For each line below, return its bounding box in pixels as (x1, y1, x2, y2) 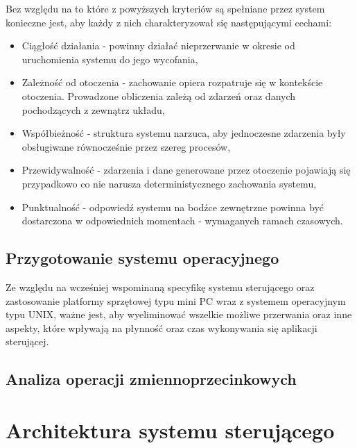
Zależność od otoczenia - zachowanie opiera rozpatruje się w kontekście (21, 75, 323, 90)
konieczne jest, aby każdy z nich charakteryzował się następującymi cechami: (6, 15, 332, 29)
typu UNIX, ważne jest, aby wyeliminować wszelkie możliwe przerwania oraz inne (6, 307, 352, 322)
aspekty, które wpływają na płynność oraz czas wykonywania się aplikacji (6, 320, 317, 335)
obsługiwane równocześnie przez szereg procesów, (21, 139, 231, 154)
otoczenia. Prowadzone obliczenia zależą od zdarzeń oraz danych (21, 88, 296, 103)
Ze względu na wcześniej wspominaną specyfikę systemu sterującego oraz (6, 279, 315, 294)
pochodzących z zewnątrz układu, (21, 102, 165, 117)
